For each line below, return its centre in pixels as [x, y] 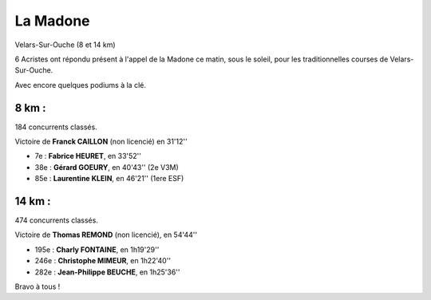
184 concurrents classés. [56, 127]
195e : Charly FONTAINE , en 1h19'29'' [97, 249]
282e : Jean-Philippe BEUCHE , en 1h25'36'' [107, 272]
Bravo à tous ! [38, 286]
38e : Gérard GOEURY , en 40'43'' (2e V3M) [107, 167]
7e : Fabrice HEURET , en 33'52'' [88, 156]
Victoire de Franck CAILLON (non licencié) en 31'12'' [101, 142]
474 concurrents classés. [57, 220]
